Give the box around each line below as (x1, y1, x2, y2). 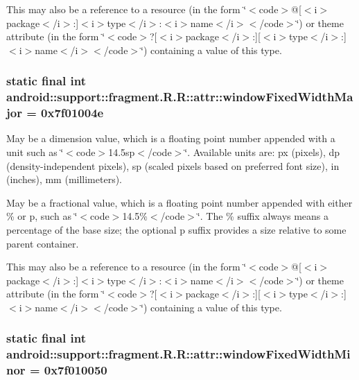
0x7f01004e (41, 104, 104, 121)
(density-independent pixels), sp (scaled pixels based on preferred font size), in (6, 158, 340, 173)
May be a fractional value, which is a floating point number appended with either (6, 195, 353, 209)
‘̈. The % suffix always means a (197, 209, 329, 223)
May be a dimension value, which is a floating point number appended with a (6, 131, 335, 146)
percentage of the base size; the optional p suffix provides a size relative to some (6, 223, 347, 236)
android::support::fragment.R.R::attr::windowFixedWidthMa (6, 88, 353, 105)
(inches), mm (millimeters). (6, 172, 123, 187)
